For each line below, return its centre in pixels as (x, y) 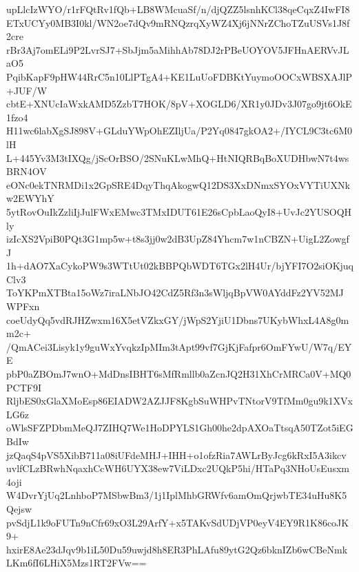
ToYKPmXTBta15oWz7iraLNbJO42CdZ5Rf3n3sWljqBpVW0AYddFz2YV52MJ (175, 293)
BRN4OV (27, 171)
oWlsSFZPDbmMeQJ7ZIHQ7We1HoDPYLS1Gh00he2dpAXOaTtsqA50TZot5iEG (180, 428)
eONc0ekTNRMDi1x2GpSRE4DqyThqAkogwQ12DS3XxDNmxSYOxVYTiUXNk (178, 184)
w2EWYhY (30, 198)
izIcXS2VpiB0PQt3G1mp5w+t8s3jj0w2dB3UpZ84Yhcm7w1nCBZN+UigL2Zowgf (178, 239)
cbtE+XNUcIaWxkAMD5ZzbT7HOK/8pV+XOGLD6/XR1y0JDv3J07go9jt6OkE (179, 104)
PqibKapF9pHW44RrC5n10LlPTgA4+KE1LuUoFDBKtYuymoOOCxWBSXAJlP (179, 76)
